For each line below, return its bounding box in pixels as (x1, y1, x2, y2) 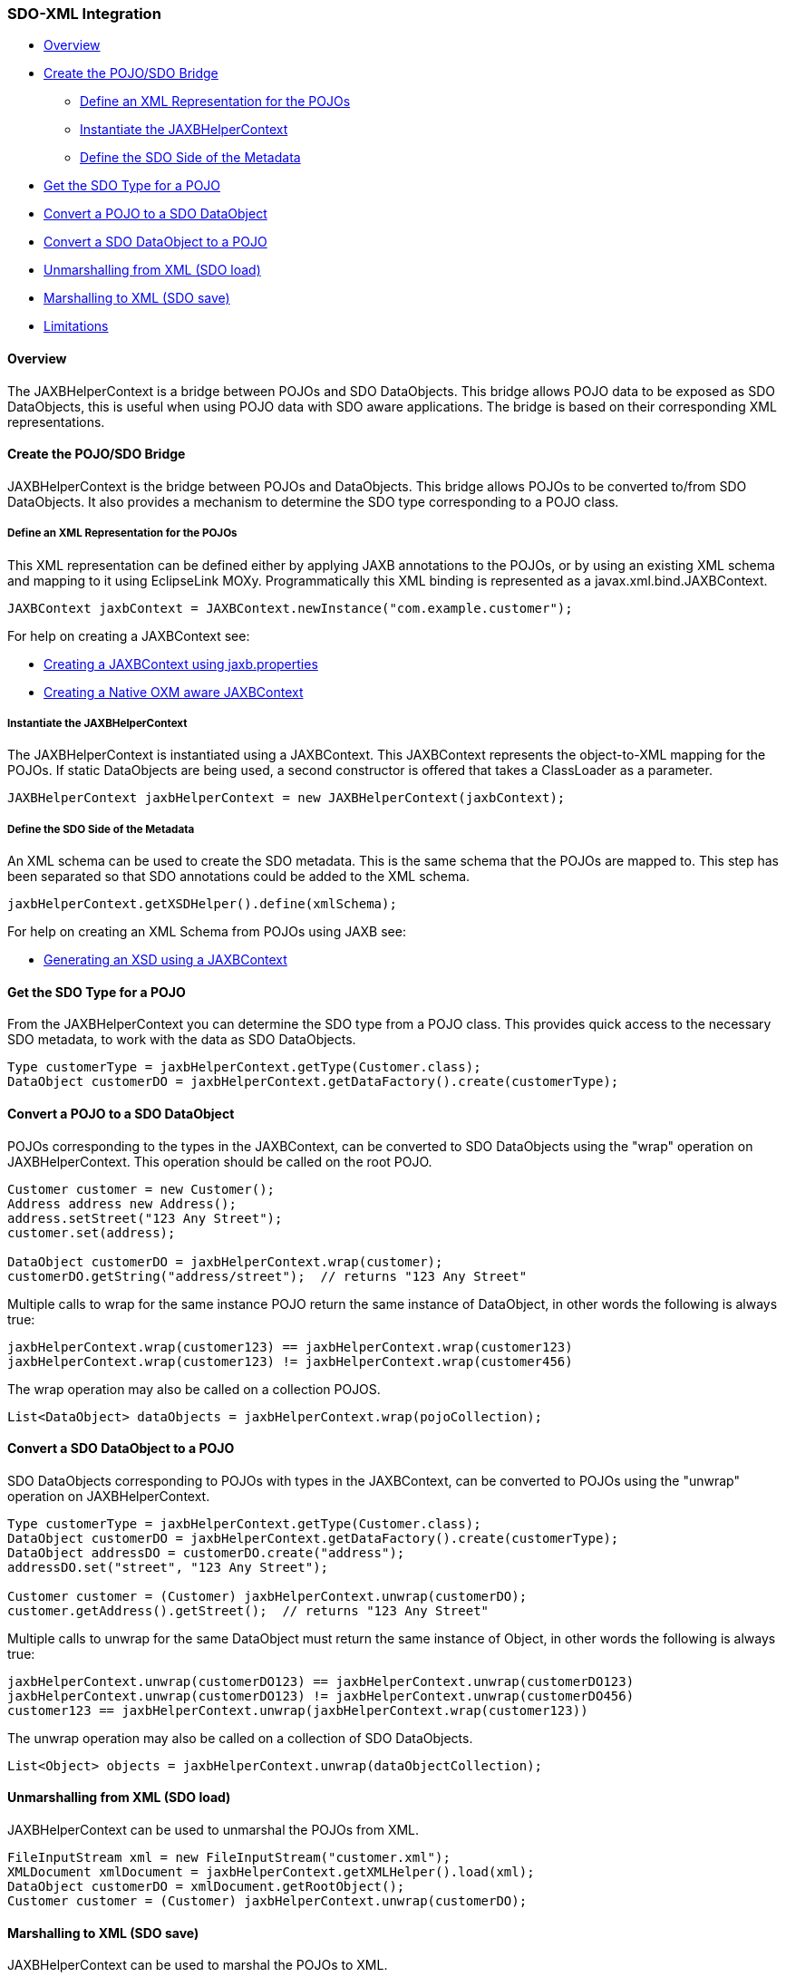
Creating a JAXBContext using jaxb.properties (44, 655, 318, 672)
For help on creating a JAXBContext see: (7, 627, 250, 644)
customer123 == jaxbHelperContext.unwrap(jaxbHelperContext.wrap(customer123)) (7, 1702, 588, 1718)
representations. (7, 413, 105, 430)
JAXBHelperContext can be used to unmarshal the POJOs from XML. (7, 1822, 420, 1838)
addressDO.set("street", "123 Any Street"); (7, 1559, 329, 1575)
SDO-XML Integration (7, 5, 161, 23)
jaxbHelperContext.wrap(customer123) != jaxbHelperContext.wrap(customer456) (7, 1353, 573, 1369)
